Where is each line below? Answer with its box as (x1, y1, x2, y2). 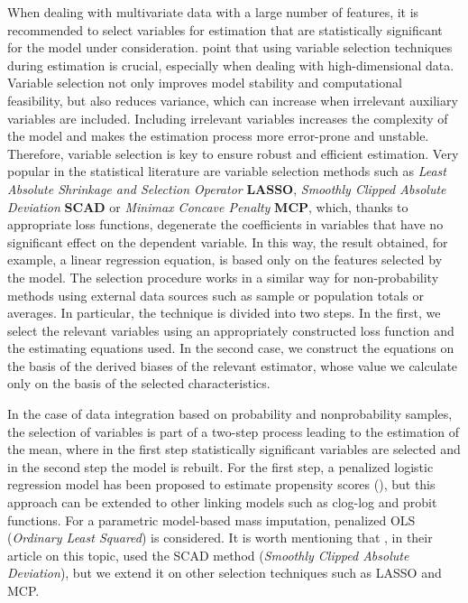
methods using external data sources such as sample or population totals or (7, 285, 424, 304)
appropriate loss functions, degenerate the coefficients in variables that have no (7, 215, 444, 234)
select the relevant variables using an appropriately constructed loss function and (7, 320, 454, 339)
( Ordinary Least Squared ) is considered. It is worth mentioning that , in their (7, 528, 433, 547)
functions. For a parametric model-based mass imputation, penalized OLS (7, 510, 416, 529)
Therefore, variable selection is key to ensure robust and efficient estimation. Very (7, 144, 459, 162)
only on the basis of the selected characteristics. (7, 374, 271, 393)
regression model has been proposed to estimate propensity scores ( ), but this (7, 475, 436, 494)
